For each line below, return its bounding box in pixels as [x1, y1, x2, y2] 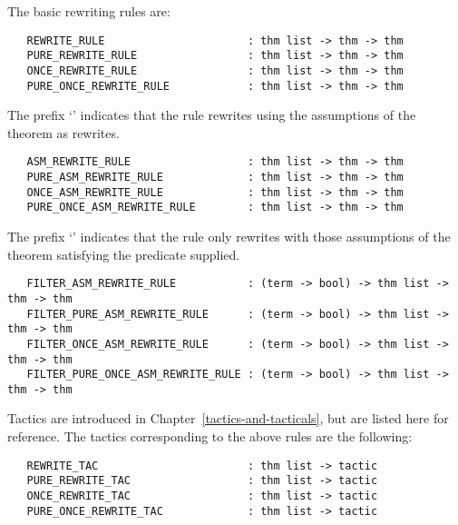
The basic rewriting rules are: [7, 2, 171, 20]
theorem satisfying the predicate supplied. [7, 244, 240, 263]
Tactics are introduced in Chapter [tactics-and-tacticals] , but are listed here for [7, 409, 449, 428]
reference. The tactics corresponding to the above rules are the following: [7, 427, 413, 446]
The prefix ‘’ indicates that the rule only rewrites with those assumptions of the [7, 227, 451, 246]
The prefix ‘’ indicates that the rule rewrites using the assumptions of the [7, 105, 416, 124]
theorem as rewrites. [7, 123, 120, 142]
